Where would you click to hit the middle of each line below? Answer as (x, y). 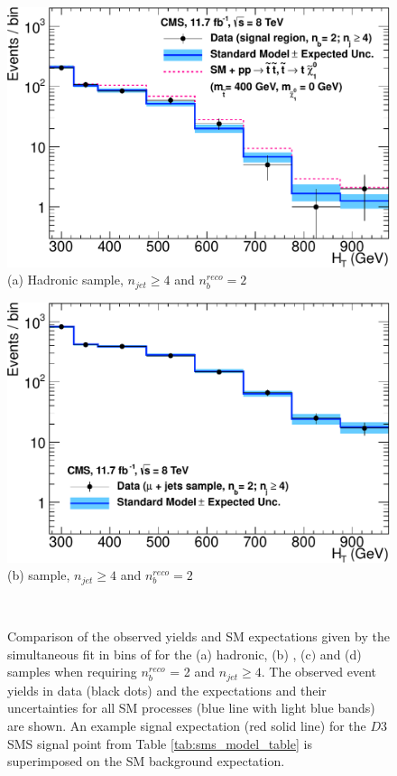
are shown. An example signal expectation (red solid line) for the (187, 726)
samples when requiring (72, 672)
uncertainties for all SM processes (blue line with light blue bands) (191, 708)
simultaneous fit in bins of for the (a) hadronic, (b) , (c (159, 654)
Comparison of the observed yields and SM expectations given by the (198, 636)
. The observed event (319, 672)
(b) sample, (39, 575)
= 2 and (193, 672)
